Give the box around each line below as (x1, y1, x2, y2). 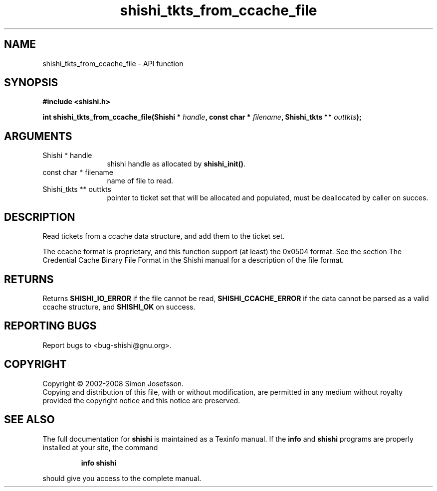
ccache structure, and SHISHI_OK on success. (42, 302, 196, 311)
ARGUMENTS (4, 130, 72, 143)
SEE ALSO (4, 413, 55, 426)
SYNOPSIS (4, 76, 58, 89)
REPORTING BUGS (4, 320, 97, 332)
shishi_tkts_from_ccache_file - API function (42, 59, 184, 68)
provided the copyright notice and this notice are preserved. (42, 396, 240, 405)
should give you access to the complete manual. (42, 474, 202, 483)
